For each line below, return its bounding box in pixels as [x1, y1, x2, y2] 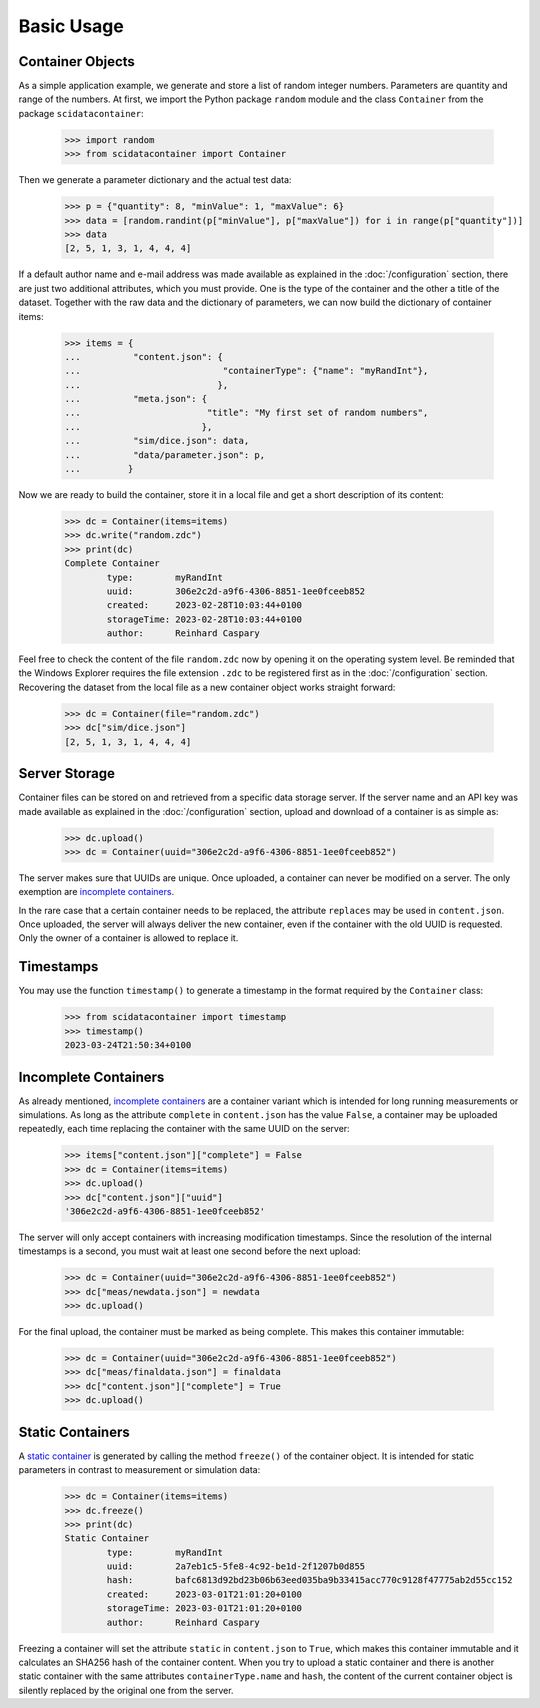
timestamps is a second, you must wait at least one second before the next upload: [18, 1245, 361, 1257]
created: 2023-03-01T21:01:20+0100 [106, 1588, 302, 1600]
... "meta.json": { [64, 393, 208, 405]
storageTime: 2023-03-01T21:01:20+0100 [106, 1603, 302, 1614]
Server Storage [18, 765, 115, 782]
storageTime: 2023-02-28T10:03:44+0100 [106, 613, 302, 625]
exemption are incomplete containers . [18, 886, 175, 898]
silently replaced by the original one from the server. [18, 1684, 234, 1696]
